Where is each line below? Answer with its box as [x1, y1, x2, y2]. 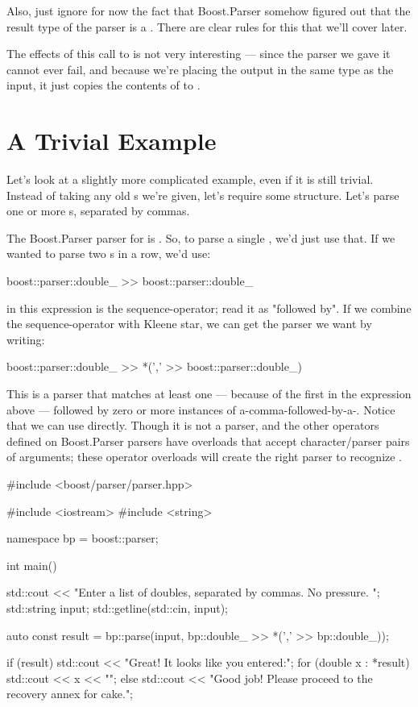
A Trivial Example [6, 124, 217, 157]
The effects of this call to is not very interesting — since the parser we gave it [6, 45, 391, 62]
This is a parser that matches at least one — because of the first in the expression [6, 385, 412, 402]
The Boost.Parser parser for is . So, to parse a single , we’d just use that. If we [6, 229, 395, 246]
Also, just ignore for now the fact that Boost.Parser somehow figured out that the [6, 2, 411, 19]
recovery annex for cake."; [6, 685, 134, 702]
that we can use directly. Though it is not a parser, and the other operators [6, 417, 379, 434]
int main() [6, 556, 57, 573]
